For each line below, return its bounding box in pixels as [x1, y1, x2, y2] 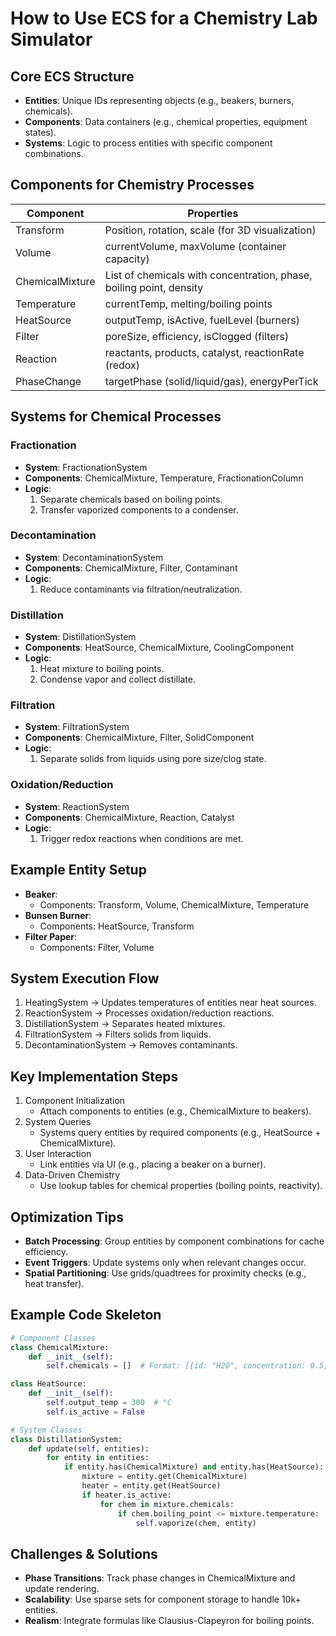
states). [24, 127, 57, 138]
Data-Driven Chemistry [24, 1169, 121, 1181]
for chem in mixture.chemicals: [99, 1499, 235, 1509]
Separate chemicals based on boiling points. [39, 493, 223, 505]
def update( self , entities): [28, 1443, 150, 1454]
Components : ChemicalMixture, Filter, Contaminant [24, 562, 238, 574]
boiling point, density [104, 280, 204, 294]
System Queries [24, 1116, 92, 1128]
